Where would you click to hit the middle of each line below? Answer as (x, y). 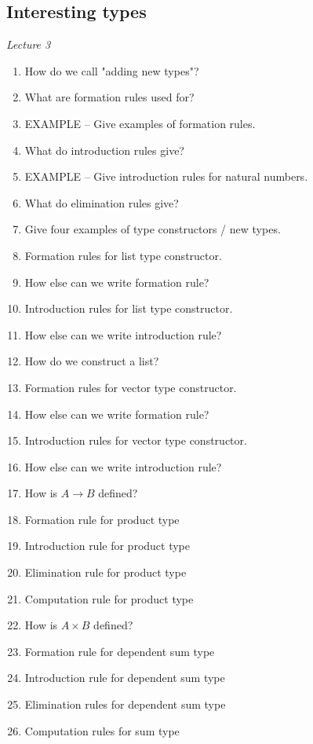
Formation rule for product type (102, 519)
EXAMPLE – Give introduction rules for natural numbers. (166, 176)
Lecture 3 (29, 44)
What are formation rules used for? (109, 97)
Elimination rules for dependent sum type (125, 704)
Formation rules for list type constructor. (123, 255)
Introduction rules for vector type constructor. (136, 440)
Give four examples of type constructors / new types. (153, 229)
